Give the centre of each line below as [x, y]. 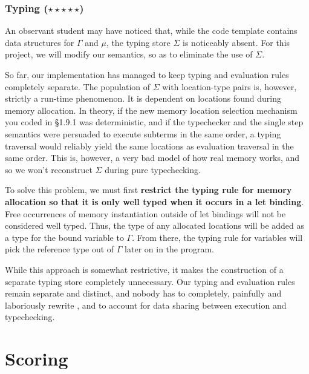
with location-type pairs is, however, [229, 86]
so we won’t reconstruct [49, 169]
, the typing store [138, 42]
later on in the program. [169, 249]
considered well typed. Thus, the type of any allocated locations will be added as [155, 225]
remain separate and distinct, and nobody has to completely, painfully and [143, 293]
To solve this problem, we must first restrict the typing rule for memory [148, 190]
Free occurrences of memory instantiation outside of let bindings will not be [145, 213]
